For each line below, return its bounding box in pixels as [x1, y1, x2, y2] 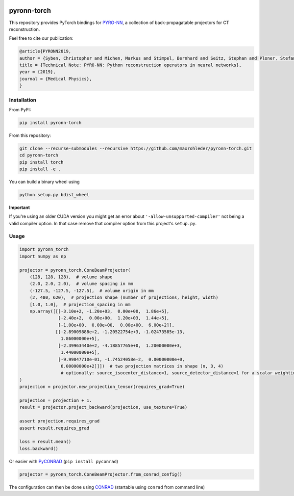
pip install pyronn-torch [19, 120, 82, 125]
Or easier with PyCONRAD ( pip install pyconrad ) [9, 458, 119, 464]
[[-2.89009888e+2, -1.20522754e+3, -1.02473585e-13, [55, 329, 185, 335]
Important [9, 205, 30, 210]
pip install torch [19, 159, 64, 165]
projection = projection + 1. [19, 397, 92, 403]
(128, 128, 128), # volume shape [29, 274, 113, 280]
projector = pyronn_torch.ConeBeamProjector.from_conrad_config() [19, 471, 182, 477]
